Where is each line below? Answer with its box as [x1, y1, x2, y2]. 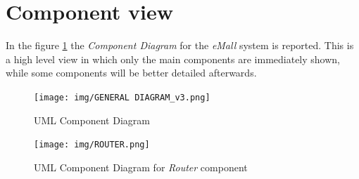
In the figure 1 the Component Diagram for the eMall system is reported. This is [6, 38, 354, 53]
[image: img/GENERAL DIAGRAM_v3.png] [34, 92, 210, 102]
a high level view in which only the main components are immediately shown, [6, 51, 341, 66]
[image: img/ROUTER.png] [34, 140, 150, 150]
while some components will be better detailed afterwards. [6, 65, 257, 80]
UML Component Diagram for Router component [34, 159, 248, 174]
